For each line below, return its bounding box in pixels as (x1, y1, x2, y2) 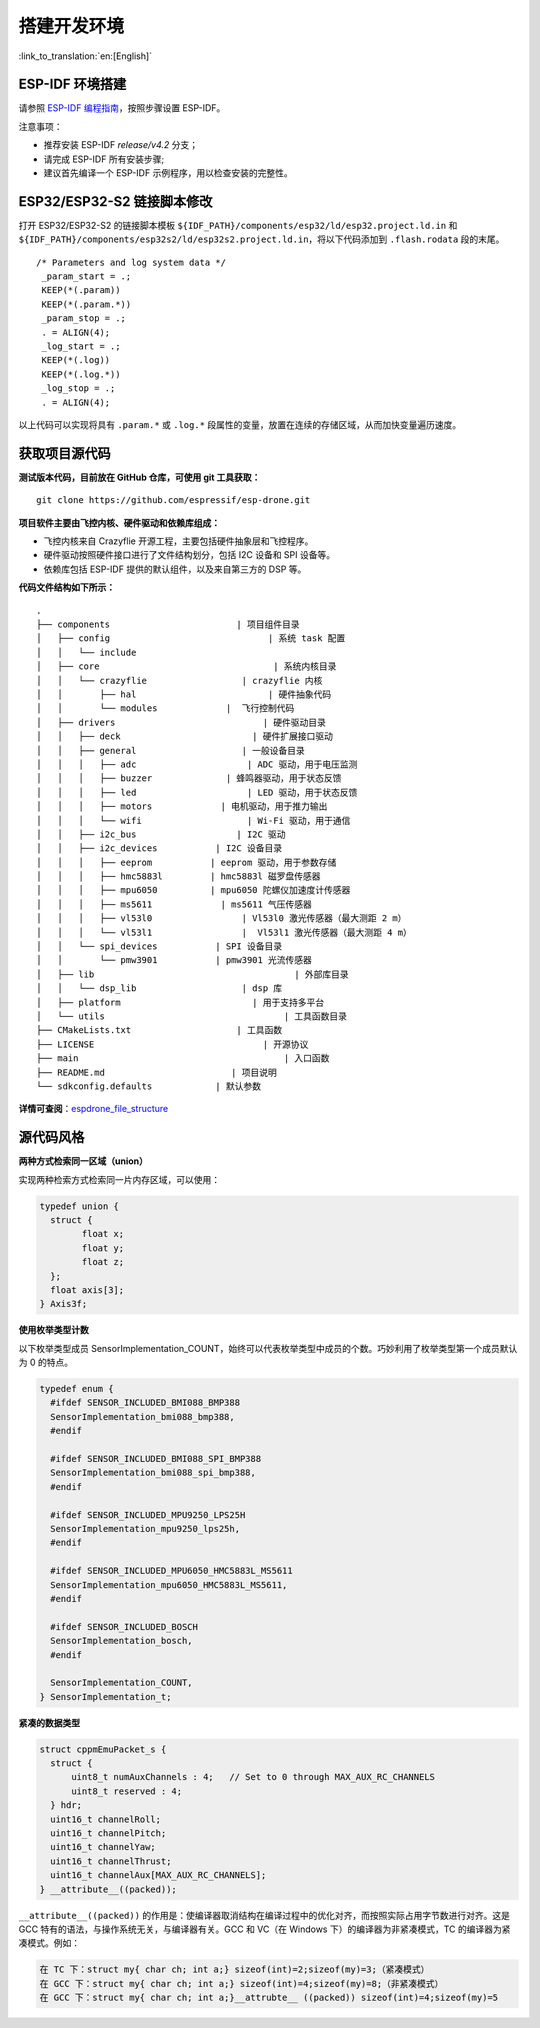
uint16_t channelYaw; (50, 1841, 157, 1853)
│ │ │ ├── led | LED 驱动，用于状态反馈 (36, 786, 358, 798)
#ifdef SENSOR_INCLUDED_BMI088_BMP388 (50, 1397, 240, 1409)
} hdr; (50, 1800, 83, 1811)
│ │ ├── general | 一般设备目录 (36, 745, 305, 756)
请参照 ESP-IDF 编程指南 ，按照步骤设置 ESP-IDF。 (18, 102, 226, 114)
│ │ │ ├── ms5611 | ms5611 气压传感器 (36, 898, 312, 910)
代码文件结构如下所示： (18, 581, 115, 594)
